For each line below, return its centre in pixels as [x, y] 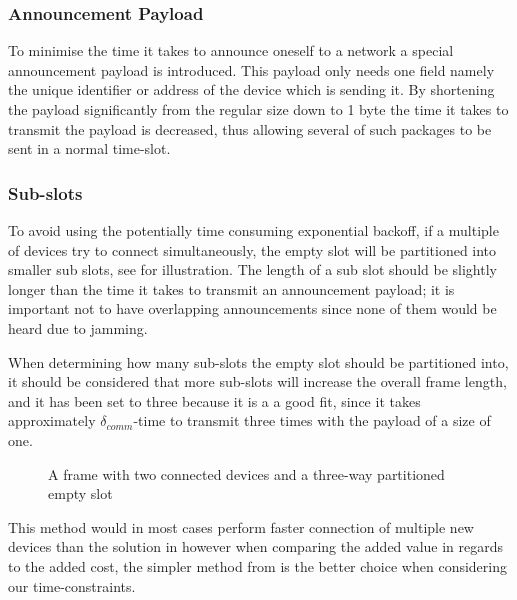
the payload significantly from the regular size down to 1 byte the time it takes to [258, 109]
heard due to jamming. [78, 327]
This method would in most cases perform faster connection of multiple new [241, 526]
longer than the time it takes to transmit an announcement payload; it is [231, 288]
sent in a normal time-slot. [89, 148]
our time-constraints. [72, 585]
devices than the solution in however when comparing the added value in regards [256, 546]
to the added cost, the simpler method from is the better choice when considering [257, 565]
